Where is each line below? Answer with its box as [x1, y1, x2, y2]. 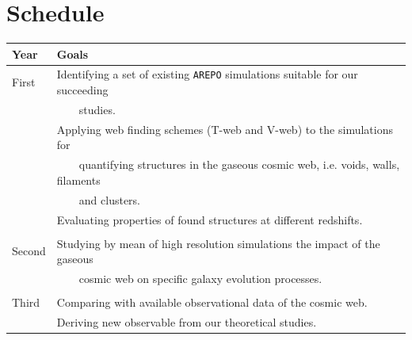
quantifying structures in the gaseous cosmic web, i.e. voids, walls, [78, 156, 400, 173]
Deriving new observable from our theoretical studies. [56, 314, 317, 330]
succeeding [56, 82, 109, 98]
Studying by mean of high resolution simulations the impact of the [56, 235, 380, 251]
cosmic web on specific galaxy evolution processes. [78, 270, 322, 287]
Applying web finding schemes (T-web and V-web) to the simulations [56, 120, 393, 137]
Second [12, 243, 46, 259]
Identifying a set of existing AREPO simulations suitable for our [56, 66, 358, 82]
